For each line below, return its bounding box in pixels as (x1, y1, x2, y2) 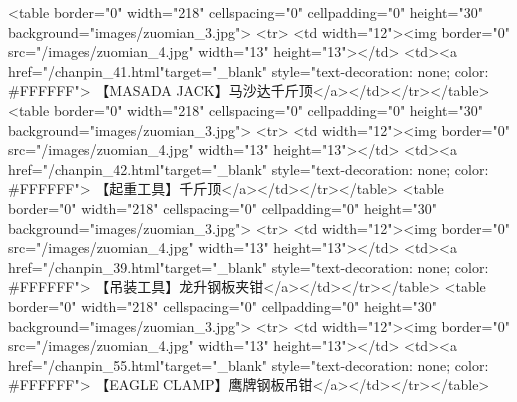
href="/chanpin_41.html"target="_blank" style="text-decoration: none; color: (8, 60, 489, 81)
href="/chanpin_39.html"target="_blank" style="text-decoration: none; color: (8, 256, 489, 277)
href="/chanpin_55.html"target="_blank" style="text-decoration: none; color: (8, 354, 489, 375)
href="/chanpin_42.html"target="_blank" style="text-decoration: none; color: (8, 158, 489, 179)
